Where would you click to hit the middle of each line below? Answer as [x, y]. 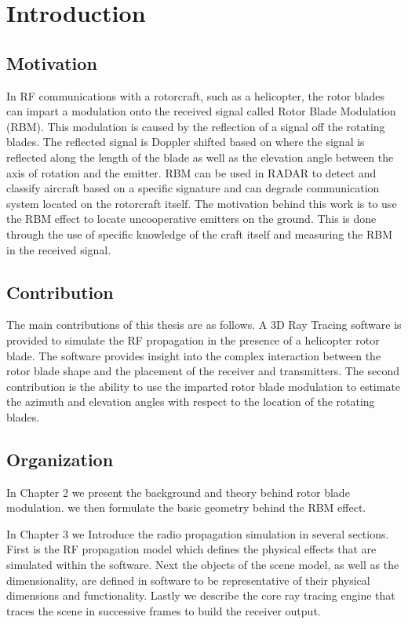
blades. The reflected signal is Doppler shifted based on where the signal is [186, 142]
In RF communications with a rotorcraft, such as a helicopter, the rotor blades [195, 95]
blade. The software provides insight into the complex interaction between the [194, 355]
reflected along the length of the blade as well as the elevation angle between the [200, 157]
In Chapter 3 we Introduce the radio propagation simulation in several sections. [198, 533]
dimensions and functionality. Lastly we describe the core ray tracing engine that [201, 595]
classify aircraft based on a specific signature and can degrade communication [193, 188]
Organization [60, 459]
